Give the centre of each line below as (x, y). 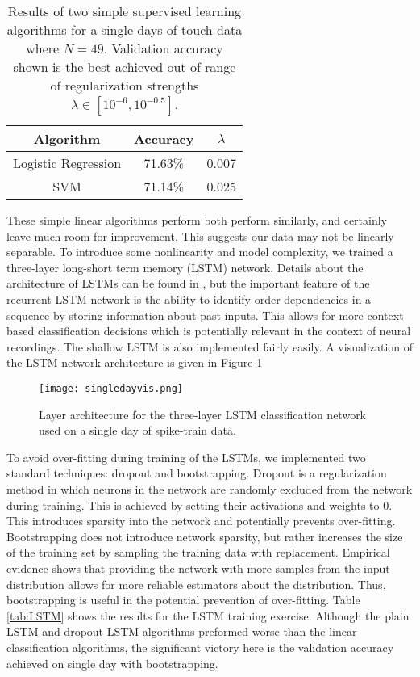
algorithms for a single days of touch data (125, 29)
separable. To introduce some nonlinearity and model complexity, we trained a (200, 252)
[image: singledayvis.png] (111, 388)
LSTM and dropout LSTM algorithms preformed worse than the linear (182, 631)
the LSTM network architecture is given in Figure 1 (135, 362)
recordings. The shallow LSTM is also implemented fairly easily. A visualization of (210, 346)
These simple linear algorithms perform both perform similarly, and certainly (197, 220)
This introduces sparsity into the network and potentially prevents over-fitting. (201, 521)
